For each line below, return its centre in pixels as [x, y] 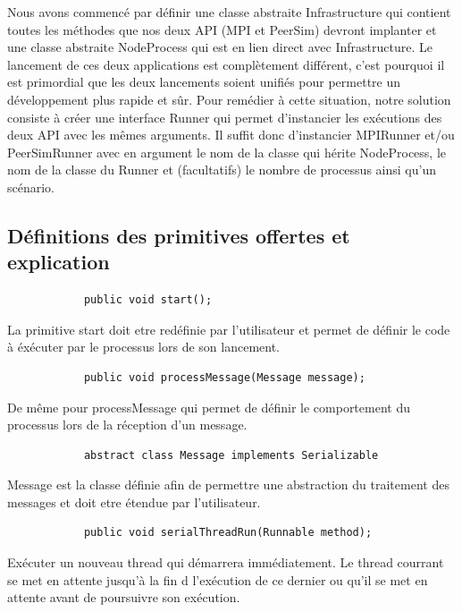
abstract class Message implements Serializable [231, 455]
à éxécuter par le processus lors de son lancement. [143, 347]
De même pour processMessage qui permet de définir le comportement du [209, 407]
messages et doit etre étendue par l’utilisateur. [134, 501]
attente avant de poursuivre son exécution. [124, 597]
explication [59, 262]
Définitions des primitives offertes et [179, 235]
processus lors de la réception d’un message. [127, 425]
